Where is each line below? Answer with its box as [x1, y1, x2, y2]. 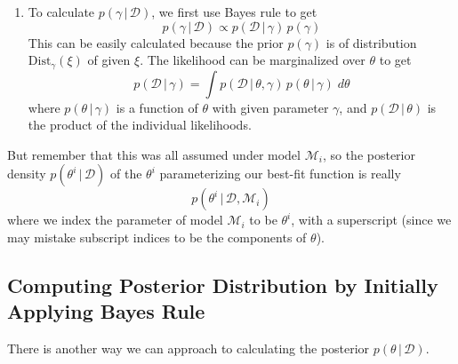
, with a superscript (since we [291, 210, 452, 229]
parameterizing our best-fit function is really [159, 164, 401, 183]
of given [87, 51, 131, 69]
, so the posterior [322, 145, 415, 163]
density [7, 164, 46, 183]
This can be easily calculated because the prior [28, 33, 284, 51]
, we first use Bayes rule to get [151, 3, 317, 20]
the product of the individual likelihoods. [28, 115, 252, 134]
